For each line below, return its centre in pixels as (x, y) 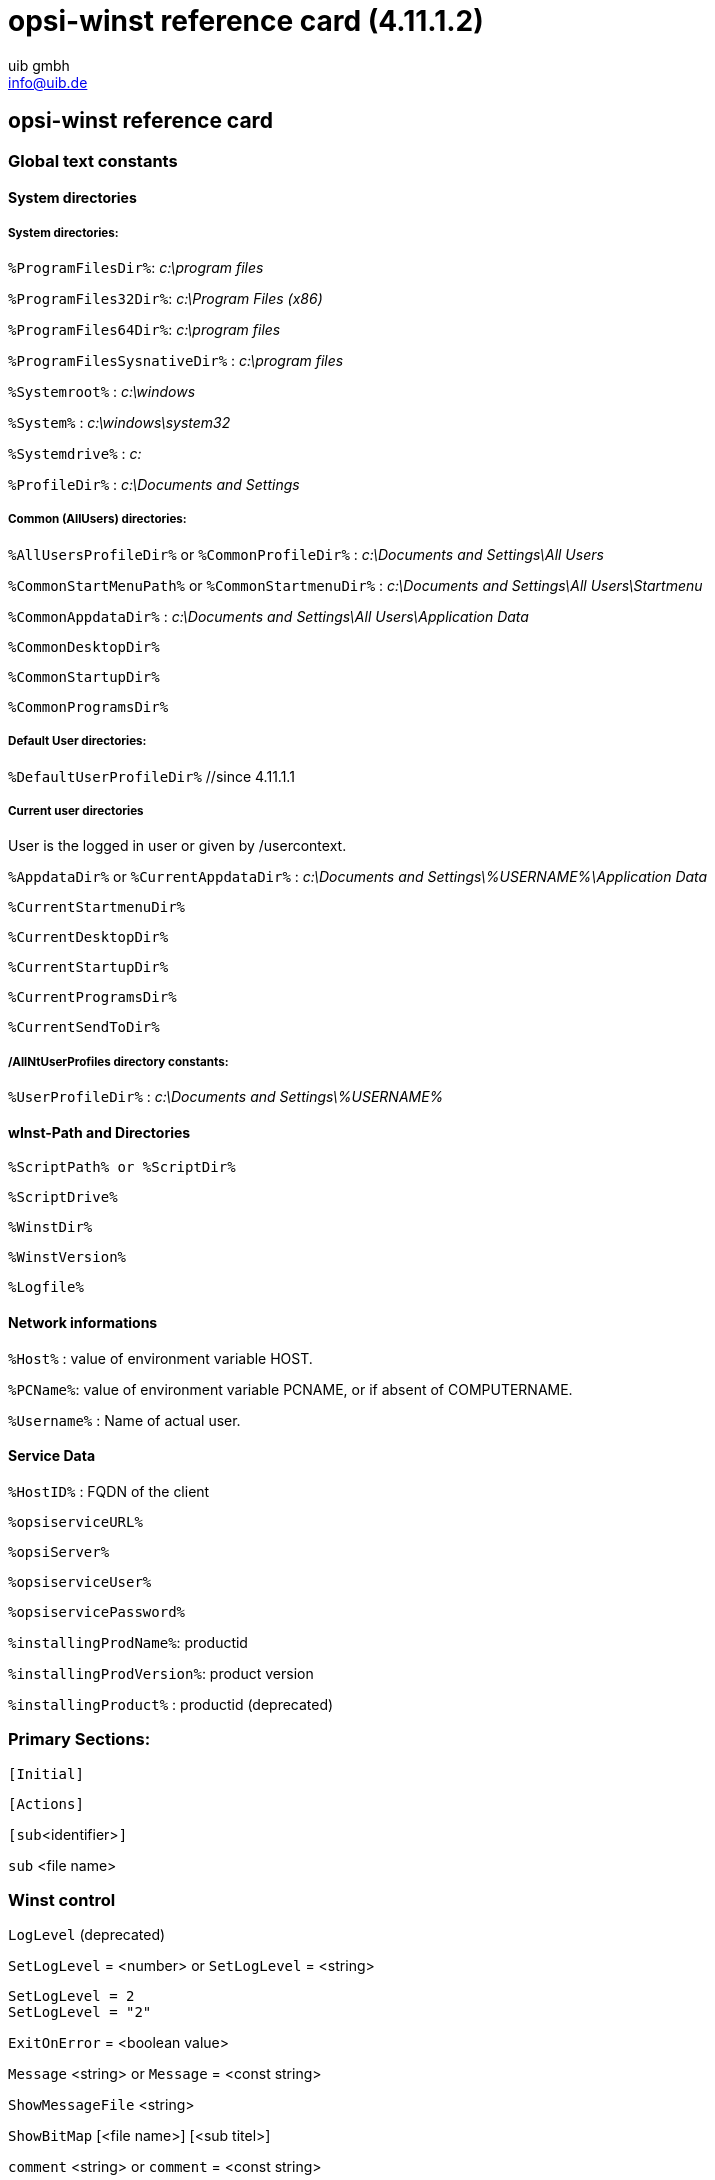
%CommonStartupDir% (84, 676)
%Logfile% (46, 1287)
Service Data (52, 1456)
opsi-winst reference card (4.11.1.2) (246, 21)
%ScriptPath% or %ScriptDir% (122, 1167)
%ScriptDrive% (63, 1197)
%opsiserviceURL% (75, 1521)
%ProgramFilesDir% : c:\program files (136, 267)
